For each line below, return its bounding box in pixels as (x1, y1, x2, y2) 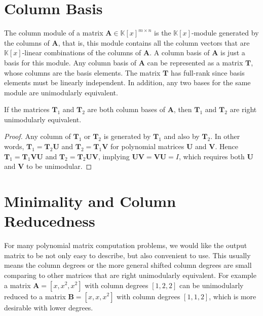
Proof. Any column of (4, 131, 71, 142)
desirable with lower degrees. (4, 302, 93, 312)
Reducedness (4, 210, 95, 231)
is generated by (103, 131, 151, 142)
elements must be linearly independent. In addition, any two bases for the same (4, 77, 251, 88)
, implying (98, 151, 130, 161)
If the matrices (4, 104, 50, 115)
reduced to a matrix (4, 291, 66, 301)
